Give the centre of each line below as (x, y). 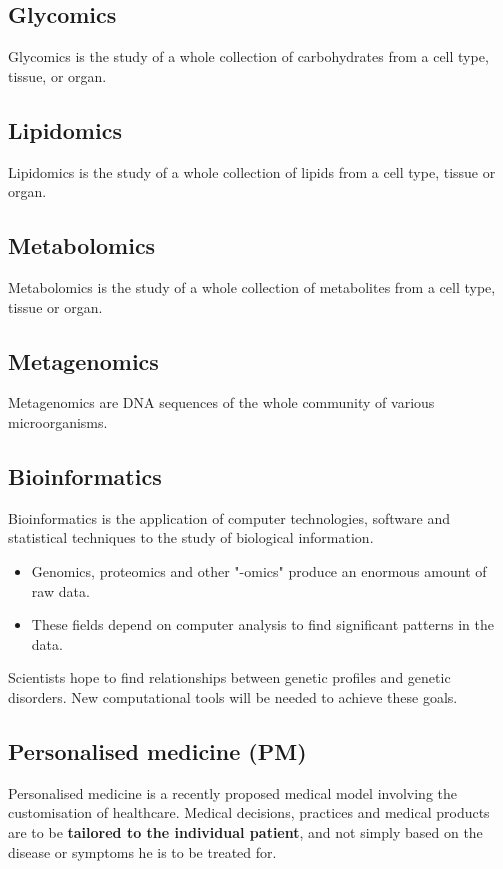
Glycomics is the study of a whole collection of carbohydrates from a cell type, (248, 56)
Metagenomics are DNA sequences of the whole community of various (221, 402)
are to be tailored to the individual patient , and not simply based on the (245, 831)
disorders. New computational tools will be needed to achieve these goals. (233, 696)
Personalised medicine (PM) (157, 750)
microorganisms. (58, 421)
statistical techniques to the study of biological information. (191, 537)
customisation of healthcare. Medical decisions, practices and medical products (249, 812)
